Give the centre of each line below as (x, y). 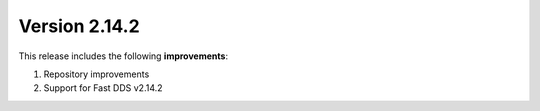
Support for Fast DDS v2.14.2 (103, 88)
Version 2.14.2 (79, 26)
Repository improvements (96, 74)
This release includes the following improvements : (123, 56)
